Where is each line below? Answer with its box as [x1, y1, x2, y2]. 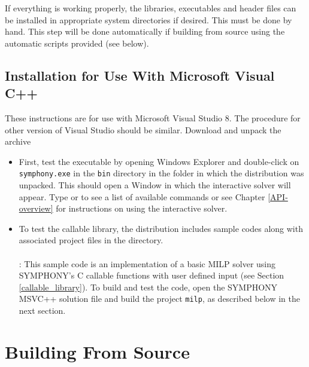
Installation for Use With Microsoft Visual [5, 66, 275, 84]
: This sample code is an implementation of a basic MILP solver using [19, 257, 276, 270]
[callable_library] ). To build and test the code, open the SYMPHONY [19, 280, 278, 293]
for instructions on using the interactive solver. [56, 202, 228, 215]
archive [5, 135, 31, 148]
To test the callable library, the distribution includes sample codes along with [19, 222, 303, 234]
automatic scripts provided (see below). [5, 36, 149, 49]
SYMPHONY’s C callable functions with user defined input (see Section [19, 269, 284, 282]
